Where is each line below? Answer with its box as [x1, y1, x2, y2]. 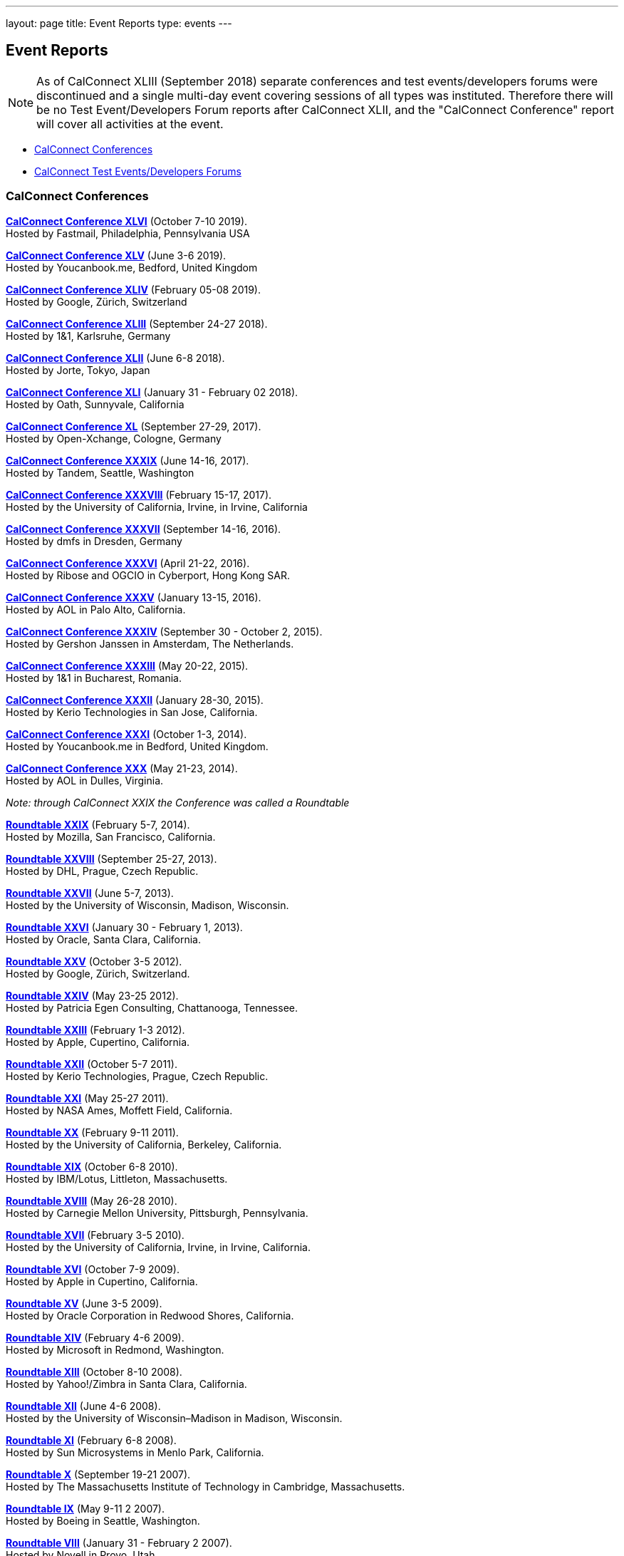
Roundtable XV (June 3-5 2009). [6, 1297, 162, 1309]
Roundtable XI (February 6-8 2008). [6, 1433, 177, 1446]
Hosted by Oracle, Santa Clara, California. [6, 933, 201, 945]
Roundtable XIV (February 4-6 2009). [6, 1331, 184, 1344]
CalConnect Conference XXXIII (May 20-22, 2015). [6, 659, 249, 672]
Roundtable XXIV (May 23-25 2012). [6, 989, 179, 1002]
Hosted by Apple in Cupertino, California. [6, 1275, 198, 1287]
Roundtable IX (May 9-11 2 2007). [6, 1502, 165, 1515]
